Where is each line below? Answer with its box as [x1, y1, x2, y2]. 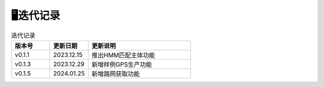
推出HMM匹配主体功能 [91, 51, 155, 59]
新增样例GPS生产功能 [91, 60, 152, 69]
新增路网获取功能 [91, 69, 140, 77]
